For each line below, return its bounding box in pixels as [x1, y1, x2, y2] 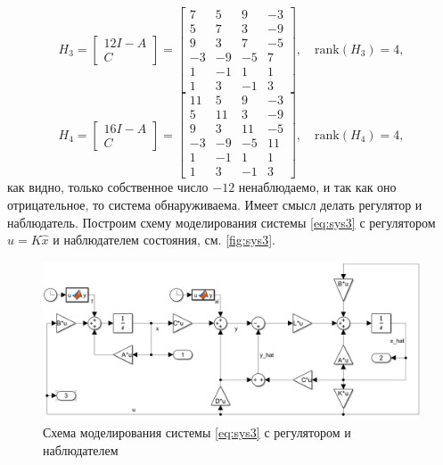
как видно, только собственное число [7, 178, 209, 196]
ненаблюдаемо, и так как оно [238, 178, 397, 196]
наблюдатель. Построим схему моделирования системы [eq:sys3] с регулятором [7, 212, 436, 231]
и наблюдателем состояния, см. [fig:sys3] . [53, 230, 275, 249]
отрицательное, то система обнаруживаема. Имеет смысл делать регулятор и [7, 195, 422, 213]
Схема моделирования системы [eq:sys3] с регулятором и [43, 423, 351, 442]
